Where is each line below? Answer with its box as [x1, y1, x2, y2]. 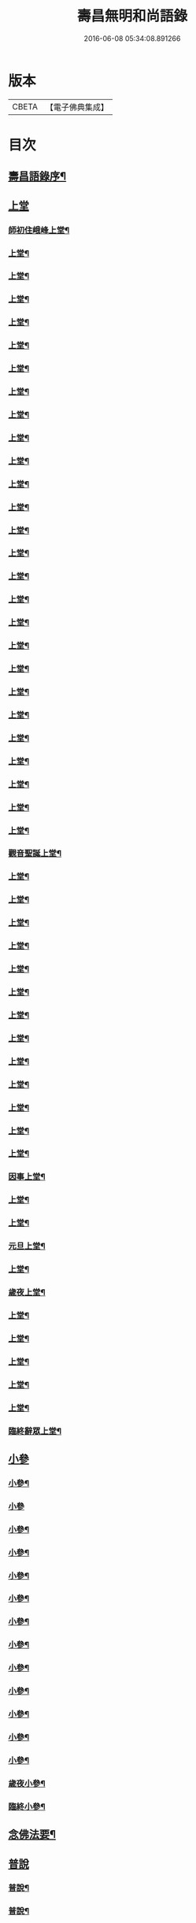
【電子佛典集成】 [45, 102, 109, 113]
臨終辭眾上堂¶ [8, 1425, 61, 1436]
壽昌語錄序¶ [8, 170, 67, 183]
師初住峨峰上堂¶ [8, 224, 70, 235]
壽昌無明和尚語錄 [76, 7, 187, 25]
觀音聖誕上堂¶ [8, 848, 61, 859]
